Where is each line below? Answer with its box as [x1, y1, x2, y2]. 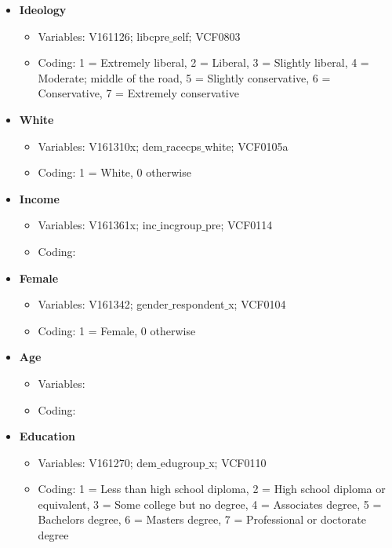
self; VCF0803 [172, 27, 241, 44]
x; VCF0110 [209, 454, 267, 470]
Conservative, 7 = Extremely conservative [38, 85, 239, 101]
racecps [166, 137, 201, 154]
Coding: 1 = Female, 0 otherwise [38, 322, 196, 338]
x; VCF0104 [228, 296, 286, 312]
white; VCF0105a [205, 137, 289, 154]
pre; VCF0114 [205, 217, 273, 233]
